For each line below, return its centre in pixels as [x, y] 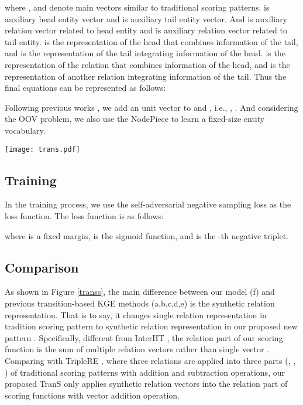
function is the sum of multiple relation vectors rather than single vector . [137, 349]
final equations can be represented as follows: [85, 88]
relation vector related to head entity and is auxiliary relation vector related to [146, 30]
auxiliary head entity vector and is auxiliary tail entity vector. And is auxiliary [146, 18]
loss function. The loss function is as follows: [84, 215]
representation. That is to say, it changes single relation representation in [136, 314]
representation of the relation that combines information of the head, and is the [147, 64]
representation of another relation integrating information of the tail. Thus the [146, 76]
